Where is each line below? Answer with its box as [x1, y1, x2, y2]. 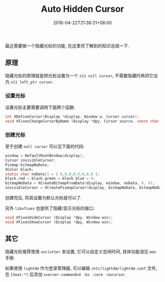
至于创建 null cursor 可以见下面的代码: [5, 144, 85, 150]
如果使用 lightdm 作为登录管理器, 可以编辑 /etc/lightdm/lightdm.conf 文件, [5, 265, 157, 271]
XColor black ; [5, 167, 34, 172]
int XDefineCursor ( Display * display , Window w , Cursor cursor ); [5, 114, 139, 119]
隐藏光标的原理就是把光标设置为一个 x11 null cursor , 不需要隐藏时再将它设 [5, 72, 158, 78]
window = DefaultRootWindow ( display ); [5, 154, 84, 158]
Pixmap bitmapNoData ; [5, 162, 50, 167]
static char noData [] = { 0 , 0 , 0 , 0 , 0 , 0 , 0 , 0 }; [5, 171, 100, 177]
